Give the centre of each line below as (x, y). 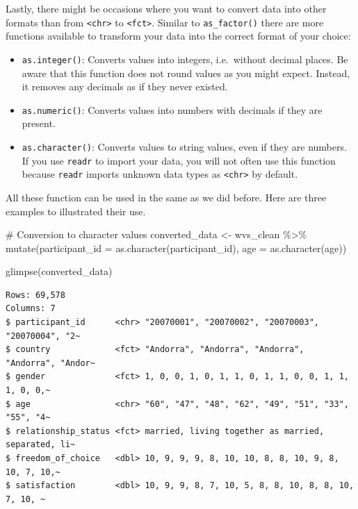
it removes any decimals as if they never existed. (125, 86)
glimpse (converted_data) (59, 271)
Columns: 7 (31, 309)
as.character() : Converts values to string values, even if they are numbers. (184, 146)
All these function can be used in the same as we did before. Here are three (166, 197)
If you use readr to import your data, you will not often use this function (179, 160)
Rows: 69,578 (35, 295)
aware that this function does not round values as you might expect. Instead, (186, 73)
